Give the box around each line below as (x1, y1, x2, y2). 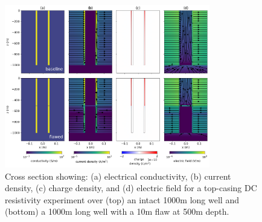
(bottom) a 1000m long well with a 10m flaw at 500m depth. (5, 205, 229, 218)
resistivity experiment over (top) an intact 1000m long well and (5, 193, 239, 206)
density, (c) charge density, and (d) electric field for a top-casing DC (5, 181, 257, 194)
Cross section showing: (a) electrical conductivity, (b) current (5, 169, 231, 182)
